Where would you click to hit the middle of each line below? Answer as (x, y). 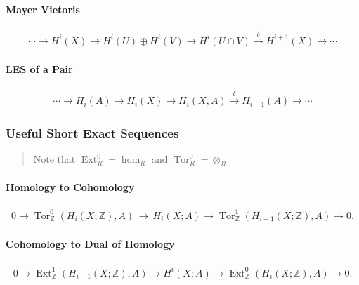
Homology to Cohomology (70, 186)
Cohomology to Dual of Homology (90, 244)
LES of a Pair (39, 69)
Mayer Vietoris (43, 9)
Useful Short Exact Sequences (92, 133)
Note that (54, 159)
